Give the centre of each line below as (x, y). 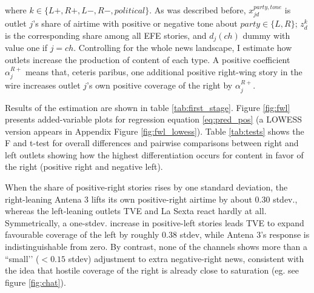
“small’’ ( (22, 258)
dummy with (266, 35)
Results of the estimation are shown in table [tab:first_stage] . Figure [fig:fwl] (148, 107)
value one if (26, 48)
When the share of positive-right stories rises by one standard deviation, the (146, 187)
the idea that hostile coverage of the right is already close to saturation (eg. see (152, 270)
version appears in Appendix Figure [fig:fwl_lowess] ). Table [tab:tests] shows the (155, 131)
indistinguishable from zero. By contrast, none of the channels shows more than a (156, 247)
